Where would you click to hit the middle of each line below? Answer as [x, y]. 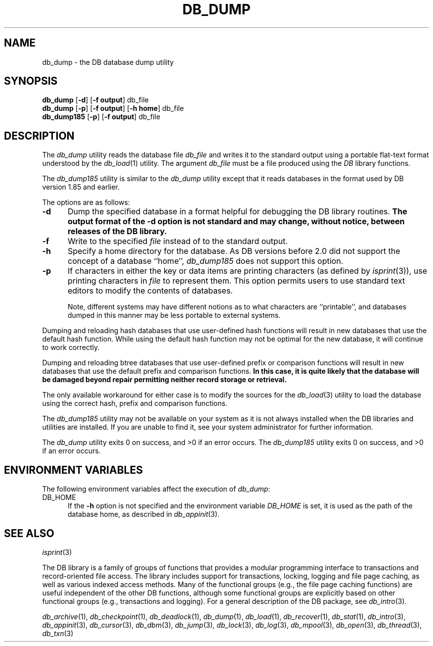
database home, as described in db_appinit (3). [144, 514]
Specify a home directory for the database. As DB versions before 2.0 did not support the [234, 251]
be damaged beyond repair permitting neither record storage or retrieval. [165, 380]
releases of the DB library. [117, 231]
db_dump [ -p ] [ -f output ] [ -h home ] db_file [113, 108]
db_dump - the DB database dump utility [108, 62]
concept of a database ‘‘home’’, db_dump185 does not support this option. [205, 261]
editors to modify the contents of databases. [150, 291]
